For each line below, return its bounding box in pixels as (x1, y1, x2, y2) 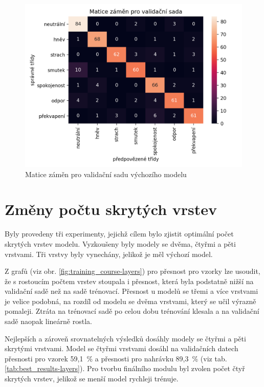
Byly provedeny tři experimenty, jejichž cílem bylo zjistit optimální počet (5, 228, 234, 239)
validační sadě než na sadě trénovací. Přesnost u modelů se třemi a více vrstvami (5, 286, 258, 296)
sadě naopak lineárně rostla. (5, 316, 92, 327)
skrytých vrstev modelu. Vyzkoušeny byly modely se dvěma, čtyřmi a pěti (5, 238, 236, 249)
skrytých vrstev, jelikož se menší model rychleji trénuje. (5, 373, 179, 384)
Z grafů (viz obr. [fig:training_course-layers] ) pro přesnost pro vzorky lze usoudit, (5, 266, 260, 276)
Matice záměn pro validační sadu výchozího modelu (25, 168, 187, 179)
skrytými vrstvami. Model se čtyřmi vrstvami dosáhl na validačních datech (5, 343, 238, 354)
